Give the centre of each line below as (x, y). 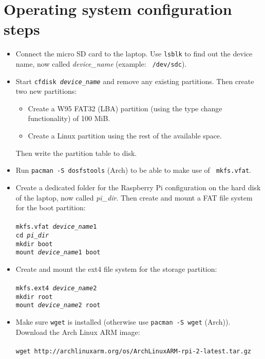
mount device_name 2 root (58, 305)
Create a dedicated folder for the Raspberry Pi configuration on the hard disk (138, 187)
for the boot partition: (51, 207)
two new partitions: (46, 91)
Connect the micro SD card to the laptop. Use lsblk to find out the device (134, 54)
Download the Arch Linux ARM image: (78, 332)
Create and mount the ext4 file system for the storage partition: (116, 268)
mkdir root (34, 297)
